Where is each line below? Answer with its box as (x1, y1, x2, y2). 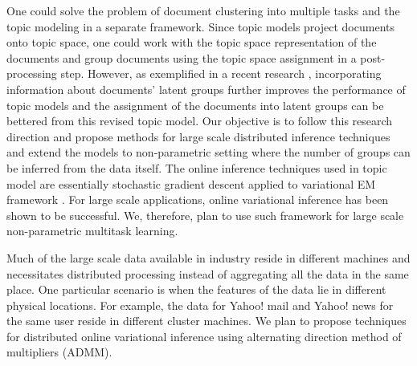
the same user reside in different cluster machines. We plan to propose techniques (6, 312, 407, 329)
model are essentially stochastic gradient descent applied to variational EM (6, 175, 376, 192)
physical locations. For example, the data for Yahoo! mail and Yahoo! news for (6, 296, 394, 313)
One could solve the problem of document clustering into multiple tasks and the (6, 2, 400, 18)
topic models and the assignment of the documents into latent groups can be (6, 96, 384, 113)
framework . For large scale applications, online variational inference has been (6, 191, 389, 208)
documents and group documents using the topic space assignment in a (6, 49, 357, 66)
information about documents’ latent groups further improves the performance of (6, 80, 406, 97)
